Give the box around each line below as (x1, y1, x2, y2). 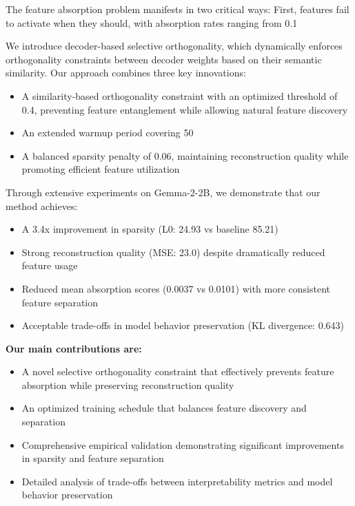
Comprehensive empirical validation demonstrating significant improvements (21, 437, 344, 452)
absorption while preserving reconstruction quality (21, 377, 234, 392)
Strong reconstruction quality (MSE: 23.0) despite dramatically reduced (21, 244, 325, 259)
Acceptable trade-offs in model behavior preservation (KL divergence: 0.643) (21, 318, 344, 333)
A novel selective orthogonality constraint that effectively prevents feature (21, 364, 334, 379)
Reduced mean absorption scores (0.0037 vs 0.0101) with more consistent (21, 281, 330, 295)
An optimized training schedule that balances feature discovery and (21, 401, 307, 415)
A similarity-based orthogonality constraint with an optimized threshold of (21, 88, 338, 103)
